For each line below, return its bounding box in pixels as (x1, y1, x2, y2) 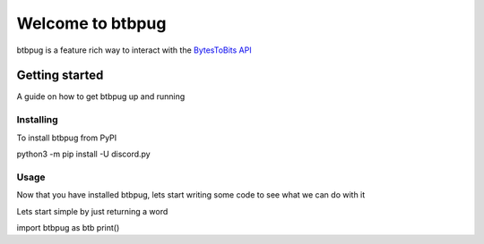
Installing (16, 114, 58, 126)
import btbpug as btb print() (16, 222, 120, 232)
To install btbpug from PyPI (16, 132, 117, 143)
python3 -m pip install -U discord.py (16, 148, 151, 159)
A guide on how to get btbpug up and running (16, 91, 186, 102)
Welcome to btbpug (16, 13, 167, 33)
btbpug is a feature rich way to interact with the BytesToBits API (16, 45, 252, 55)
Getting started (16, 68, 104, 83)
